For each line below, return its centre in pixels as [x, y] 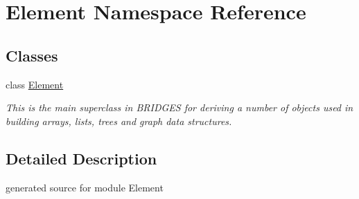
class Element [35, 84]
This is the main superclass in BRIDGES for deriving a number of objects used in [179, 107]
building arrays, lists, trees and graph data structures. [119, 121]
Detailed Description [81, 158]
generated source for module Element [85, 187]
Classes [32, 55]
